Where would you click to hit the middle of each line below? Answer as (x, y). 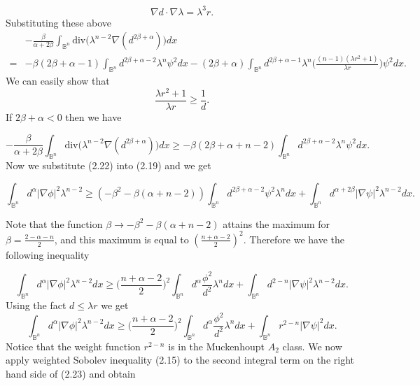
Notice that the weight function (73, 346)
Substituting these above (59, 22)
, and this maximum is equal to (121, 239)
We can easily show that (58, 81)
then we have (93, 117)
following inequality (48, 254)
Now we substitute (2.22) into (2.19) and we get (108, 165)
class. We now (312, 346)
